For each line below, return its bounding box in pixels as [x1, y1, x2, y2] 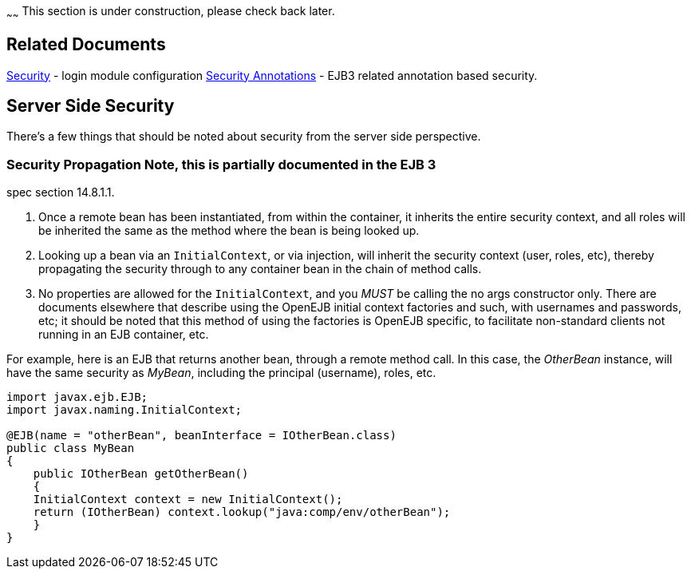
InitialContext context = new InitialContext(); [33, 493, 343, 506]
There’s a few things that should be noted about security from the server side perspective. [6, 129, 481, 144]
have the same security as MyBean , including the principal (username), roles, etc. [6, 366, 436, 380]
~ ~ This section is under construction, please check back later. [6, 4, 335, 21]
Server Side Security [6, 96, 175, 117]
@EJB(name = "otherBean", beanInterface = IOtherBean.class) [6, 429, 397, 442]
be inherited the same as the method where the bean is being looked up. [38, 224, 420, 238]
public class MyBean [6, 442, 135, 455]
